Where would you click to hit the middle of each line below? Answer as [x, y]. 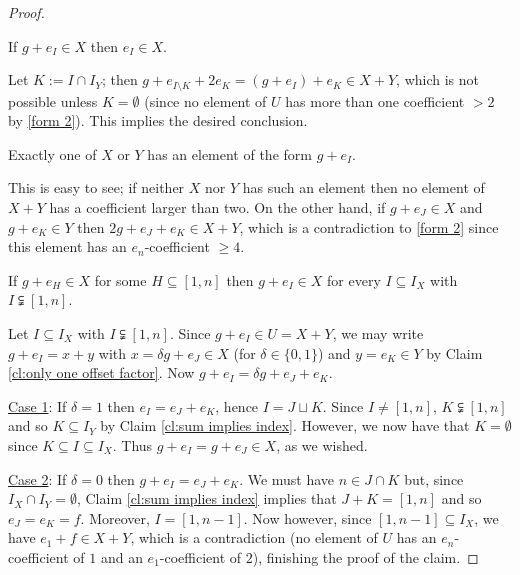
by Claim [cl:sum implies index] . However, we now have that [285, 425]
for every [354, 279]
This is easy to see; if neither [96, 187]
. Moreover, [115, 517]
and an [121, 556]
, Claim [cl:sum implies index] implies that [206, 498]
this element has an [67, 246]
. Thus [132, 444]
